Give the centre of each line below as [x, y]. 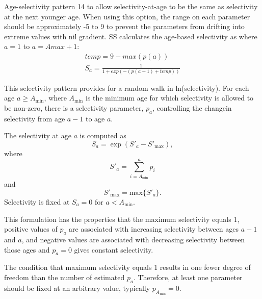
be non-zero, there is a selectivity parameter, [74, 108]
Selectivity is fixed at [37, 201]
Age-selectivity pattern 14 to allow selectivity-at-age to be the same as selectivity [131, 6]
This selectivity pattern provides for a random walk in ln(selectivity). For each [127, 88]
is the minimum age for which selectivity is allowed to [169, 98]
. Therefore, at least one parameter [188, 277]
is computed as [103, 135]
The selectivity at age [38, 135]
